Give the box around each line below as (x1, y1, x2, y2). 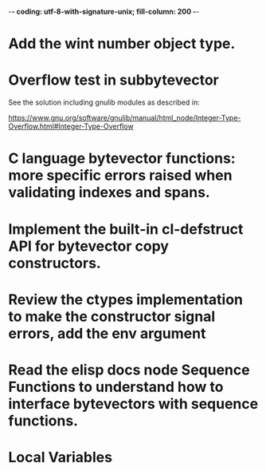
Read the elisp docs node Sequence (8, 361, 250, 378)
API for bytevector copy (8, 237, 170, 255)
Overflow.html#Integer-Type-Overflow (8, 121, 134, 131)
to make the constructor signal (8, 307, 216, 326)
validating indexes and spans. (8, 184, 211, 202)
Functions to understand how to (8, 378, 224, 396)
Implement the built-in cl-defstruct (8, 220, 244, 238)
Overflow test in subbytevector (8, 71, 219, 89)
